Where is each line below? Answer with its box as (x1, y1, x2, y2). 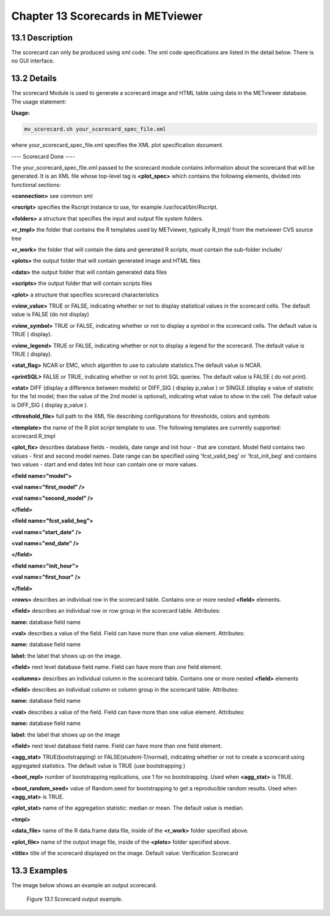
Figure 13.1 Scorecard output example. (26, 895, 123, 903)
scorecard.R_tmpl (11, 433, 56, 440)
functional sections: (11, 181, 61, 188)
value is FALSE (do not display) (11, 311, 90, 318)
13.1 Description (11, 32, 73, 43)
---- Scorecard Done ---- (11, 153, 76, 160)
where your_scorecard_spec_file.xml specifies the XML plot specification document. (11, 142, 224, 149)
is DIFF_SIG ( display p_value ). (11, 401, 89, 409)
